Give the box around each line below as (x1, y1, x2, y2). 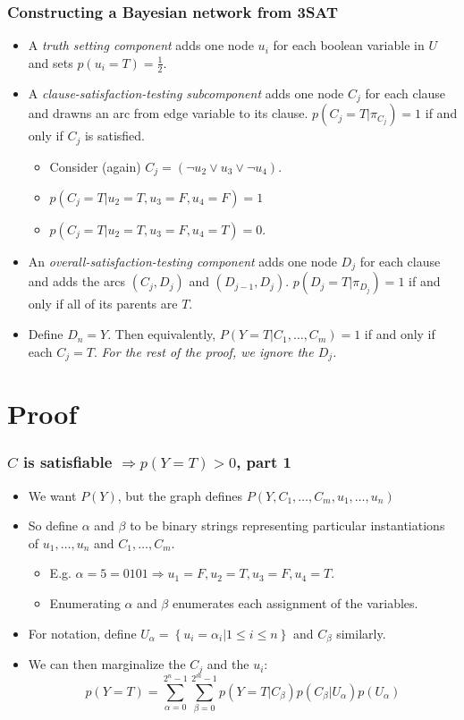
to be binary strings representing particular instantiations (130, 516, 445, 535)
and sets (28, 53, 73, 72)
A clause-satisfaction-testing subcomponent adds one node (28, 83, 344, 102)
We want (28, 486, 77, 504)
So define (28, 516, 79, 535)
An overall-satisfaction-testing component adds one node (28, 252, 337, 270)
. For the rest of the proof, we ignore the (93, 342, 314, 360)
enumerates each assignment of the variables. (172, 594, 418, 613)
